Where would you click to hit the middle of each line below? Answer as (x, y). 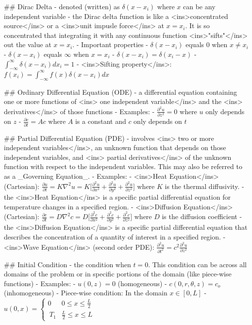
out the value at (28, 44)
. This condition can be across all (197, 264)
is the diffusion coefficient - (202, 216)
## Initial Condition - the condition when (67, 264)
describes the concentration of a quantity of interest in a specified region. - (115, 237)
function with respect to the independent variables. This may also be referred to (123, 166)
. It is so (197, 26)
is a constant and (101, 121)
